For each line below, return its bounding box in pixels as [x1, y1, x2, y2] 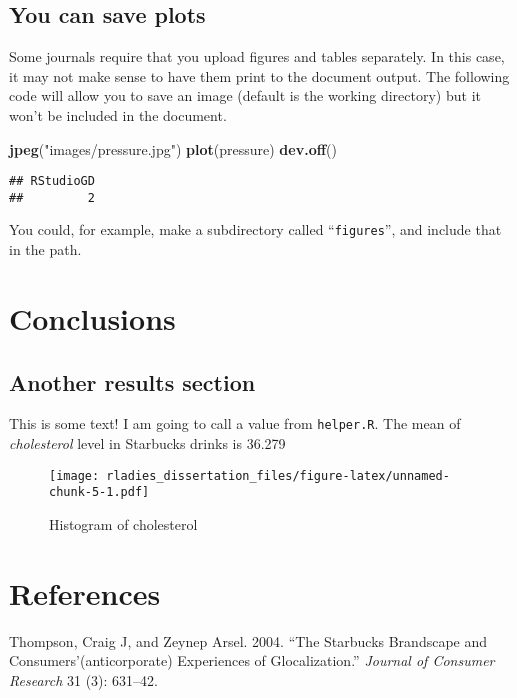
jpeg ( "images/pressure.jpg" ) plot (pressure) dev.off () [9, 138, 337, 159]
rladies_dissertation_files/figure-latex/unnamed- [106, 468, 450, 483]
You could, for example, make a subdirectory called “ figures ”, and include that [9, 219, 502, 240]
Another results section [9, 366, 256, 397]
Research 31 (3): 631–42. [9, 669, 158, 690]
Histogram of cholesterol [49, 513, 198, 534]
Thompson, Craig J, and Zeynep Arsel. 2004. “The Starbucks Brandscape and [9, 630, 488, 651]
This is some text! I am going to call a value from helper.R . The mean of [9, 413, 461, 434]
